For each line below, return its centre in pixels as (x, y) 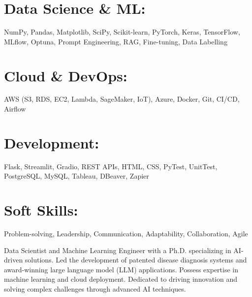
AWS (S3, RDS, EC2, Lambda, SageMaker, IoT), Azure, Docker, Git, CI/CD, (122, 99)
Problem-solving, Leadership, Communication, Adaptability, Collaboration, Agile (126, 234)
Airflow (15, 109)
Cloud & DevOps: (66, 75)
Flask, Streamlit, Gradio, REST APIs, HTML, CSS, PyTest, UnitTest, (111, 166)
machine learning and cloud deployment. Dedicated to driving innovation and (121, 279)
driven (14, 260)
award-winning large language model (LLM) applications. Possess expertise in (121, 269)
